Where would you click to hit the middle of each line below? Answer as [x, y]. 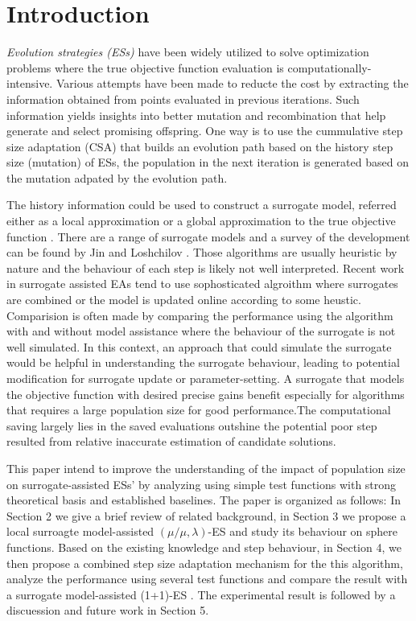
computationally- [330, 67]
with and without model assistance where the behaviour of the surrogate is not [201, 331]
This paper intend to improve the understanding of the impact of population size [206, 468]
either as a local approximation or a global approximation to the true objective [201, 221]
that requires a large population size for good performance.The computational [199, 410]
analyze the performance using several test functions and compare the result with [207, 579]
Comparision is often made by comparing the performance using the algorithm [200, 315]
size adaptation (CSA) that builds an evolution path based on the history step [200, 146]
